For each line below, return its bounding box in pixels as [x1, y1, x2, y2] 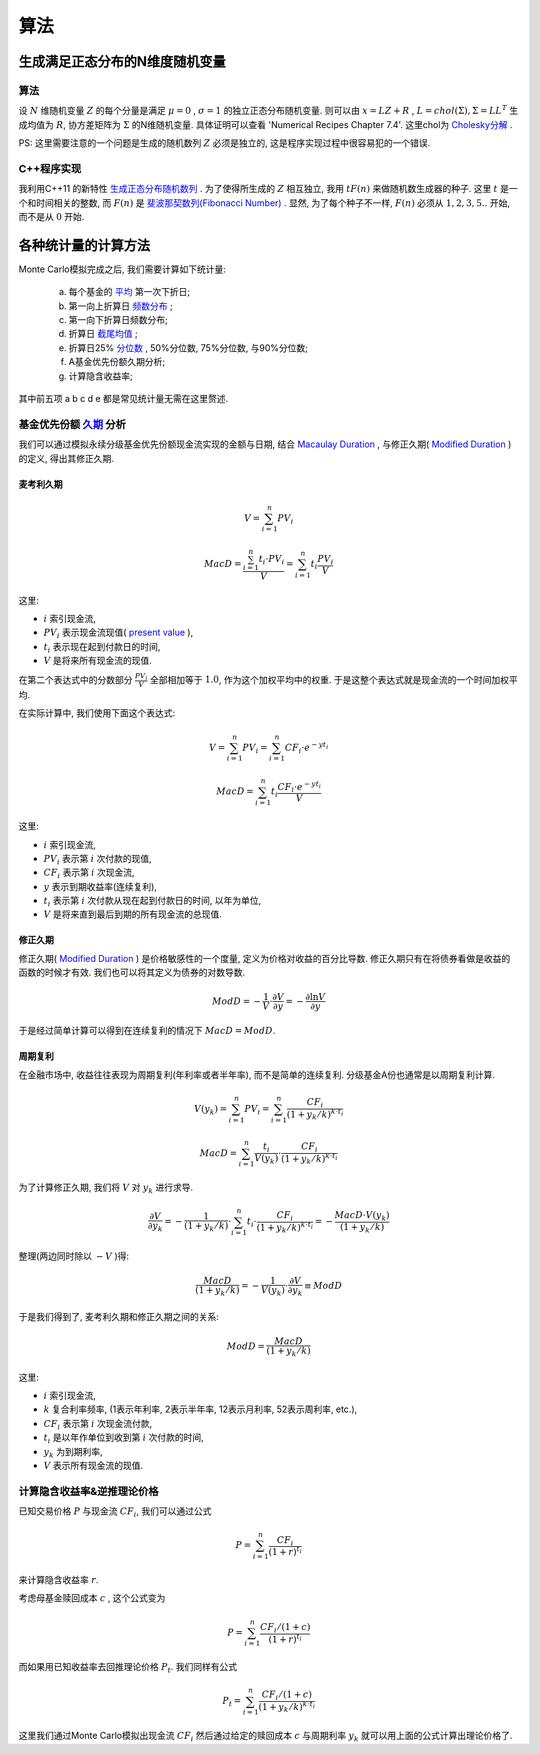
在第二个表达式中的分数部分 [18, 673, 133, 685]
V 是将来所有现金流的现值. [43, 655, 152, 667]
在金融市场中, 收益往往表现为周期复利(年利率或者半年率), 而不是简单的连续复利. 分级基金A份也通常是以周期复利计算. [18, 1068, 495, 1080]
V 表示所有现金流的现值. [43, 1459, 144, 1471]
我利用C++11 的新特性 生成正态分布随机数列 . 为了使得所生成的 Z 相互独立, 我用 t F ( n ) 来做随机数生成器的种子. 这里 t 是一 [18, 183, 519, 195]
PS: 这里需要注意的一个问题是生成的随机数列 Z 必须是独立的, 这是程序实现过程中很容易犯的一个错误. [18, 137, 431, 149]
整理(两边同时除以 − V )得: [18, 1250, 130, 1262]
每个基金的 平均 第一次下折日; [68, 286, 191, 298]
